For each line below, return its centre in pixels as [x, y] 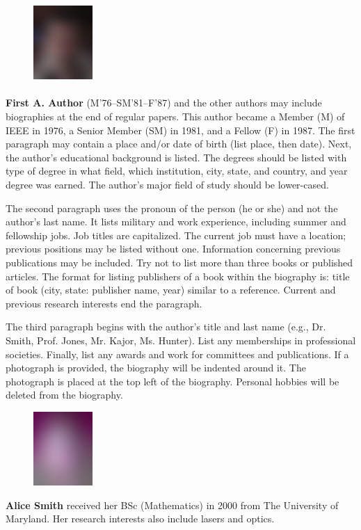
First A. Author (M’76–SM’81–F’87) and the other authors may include [164, 103]
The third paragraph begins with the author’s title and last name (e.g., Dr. [166, 327]
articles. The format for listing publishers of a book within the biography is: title [178, 276]
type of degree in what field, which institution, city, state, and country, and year [177, 171]
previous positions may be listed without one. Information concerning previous [173, 249]
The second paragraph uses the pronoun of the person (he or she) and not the [172, 208]
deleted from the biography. [64, 395]
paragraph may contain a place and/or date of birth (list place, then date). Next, [179, 144]
